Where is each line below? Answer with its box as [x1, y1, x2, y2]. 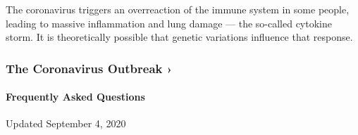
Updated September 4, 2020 [6, 116, 126, 131]
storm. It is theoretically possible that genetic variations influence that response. [6, 30, 353, 44]
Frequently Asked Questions [6, 89, 145, 104]
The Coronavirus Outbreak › [6, 59, 173, 77]
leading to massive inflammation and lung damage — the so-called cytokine [6, 15, 332, 30]
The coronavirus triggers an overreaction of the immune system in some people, [6, 2, 350, 16]
